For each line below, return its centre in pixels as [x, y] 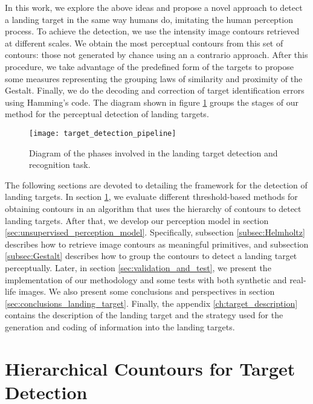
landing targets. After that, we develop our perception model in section [137, 220]
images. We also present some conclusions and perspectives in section [147, 291]
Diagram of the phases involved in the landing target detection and [153, 152]
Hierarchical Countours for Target [150, 368]
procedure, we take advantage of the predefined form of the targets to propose [149, 66]
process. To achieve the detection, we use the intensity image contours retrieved [152, 31]
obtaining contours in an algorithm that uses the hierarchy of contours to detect [153, 208]
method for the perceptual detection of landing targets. [107, 114]
